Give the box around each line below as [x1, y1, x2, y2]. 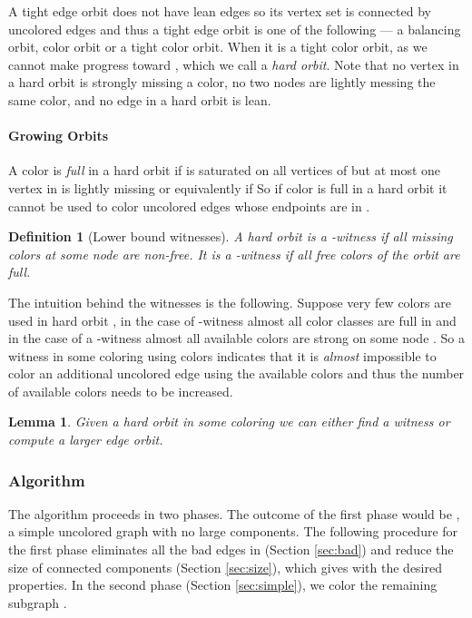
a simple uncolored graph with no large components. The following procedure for [8, 522, 458, 541]
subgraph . [8, 593, 67, 612]
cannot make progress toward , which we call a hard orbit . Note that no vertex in [8, 54, 459, 74]
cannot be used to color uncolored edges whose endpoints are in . [8, 196, 370, 215]
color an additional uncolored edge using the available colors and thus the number [8, 364, 465, 383]
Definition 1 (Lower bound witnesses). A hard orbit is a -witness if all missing [8, 227, 453, 246]
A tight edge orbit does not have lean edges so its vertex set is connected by [8, 2, 431, 20]
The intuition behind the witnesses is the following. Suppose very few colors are [8, 292, 451, 311]
